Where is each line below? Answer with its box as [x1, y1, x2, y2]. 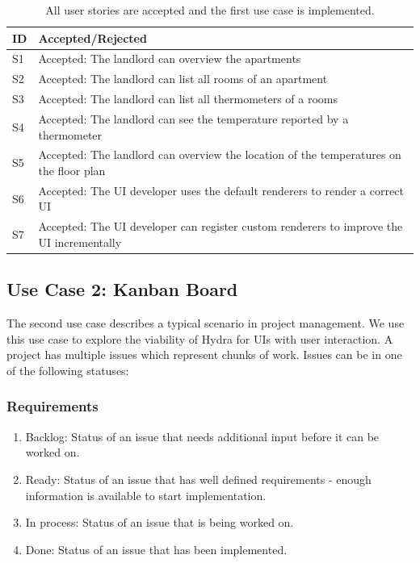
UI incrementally [38, 233, 122, 250]
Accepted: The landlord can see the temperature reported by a [38, 110, 349, 127]
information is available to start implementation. [25, 486, 267, 503]
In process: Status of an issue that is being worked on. [25, 514, 294, 531]
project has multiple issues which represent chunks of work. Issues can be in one [6, 346, 402, 363]
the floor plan [38, 162, 106, 178]
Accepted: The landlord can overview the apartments [38, 50, 301, 67]
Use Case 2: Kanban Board [6, 277, 238, 302]
